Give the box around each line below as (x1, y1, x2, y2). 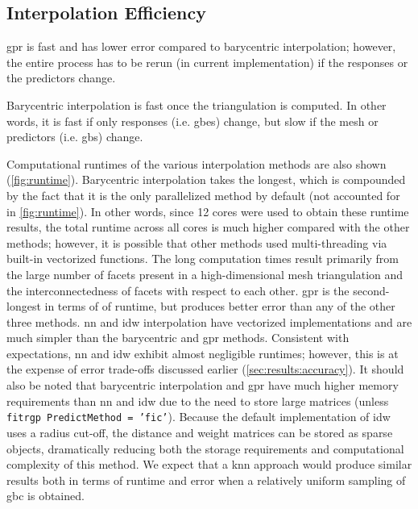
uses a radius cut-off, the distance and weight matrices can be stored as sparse (6, 423, 393, 440)
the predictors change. (6, 69, 116, 86)
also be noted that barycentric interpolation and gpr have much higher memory (6, 377, 399, 394)
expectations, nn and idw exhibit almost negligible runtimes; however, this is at (6, 344, 399, 361)
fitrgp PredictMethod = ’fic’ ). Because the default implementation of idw (6, 408, 391, 425)
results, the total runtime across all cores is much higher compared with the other (6, 219, 410, 236)
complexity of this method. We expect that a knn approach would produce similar (6, 456, 412, 473)
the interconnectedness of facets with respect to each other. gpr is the (6, 282, 350, 298)
